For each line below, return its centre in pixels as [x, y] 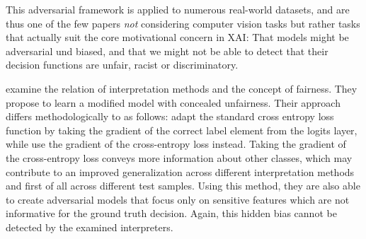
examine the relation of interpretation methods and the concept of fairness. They [182, 88]
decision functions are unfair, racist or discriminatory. [122, 65]
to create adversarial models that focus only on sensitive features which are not [178, 199]
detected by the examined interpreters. [90, 227]
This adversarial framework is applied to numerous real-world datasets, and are [178, 9]
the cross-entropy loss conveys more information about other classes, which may [179, 157]
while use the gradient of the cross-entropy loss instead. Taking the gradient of [176, 144]
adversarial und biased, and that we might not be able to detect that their [167, 51]
